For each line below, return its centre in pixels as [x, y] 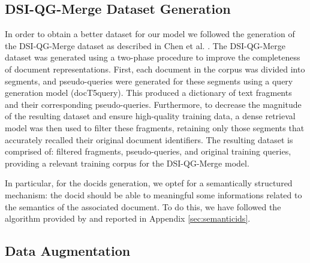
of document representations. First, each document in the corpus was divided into [155, 69]
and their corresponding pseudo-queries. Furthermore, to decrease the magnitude [153, 104]
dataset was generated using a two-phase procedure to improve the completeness [153, 57]
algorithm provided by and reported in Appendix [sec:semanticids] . [128, 218]
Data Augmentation [68, 251]
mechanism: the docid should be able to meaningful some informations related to [154, 194]
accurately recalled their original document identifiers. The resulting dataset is [149, 139]
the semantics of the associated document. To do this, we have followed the [143, 206]
